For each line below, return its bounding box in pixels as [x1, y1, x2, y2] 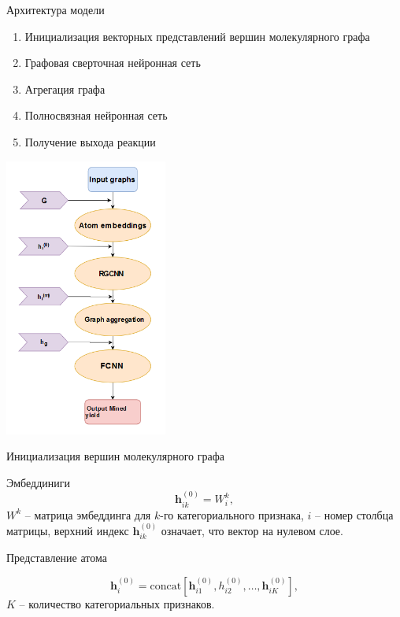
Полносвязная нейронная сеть [24, 107, 168, 124]
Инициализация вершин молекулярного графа [6, 448, 224, 464]
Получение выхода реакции [24, 133, 156, 150]
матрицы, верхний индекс [6, 523, 129, 539]
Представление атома [6, 549, 107, 566]
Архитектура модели [6, 2, 105, 17]
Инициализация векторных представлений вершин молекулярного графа [24, 28, 370, 44]
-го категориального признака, [160, 506, 304, 523]
